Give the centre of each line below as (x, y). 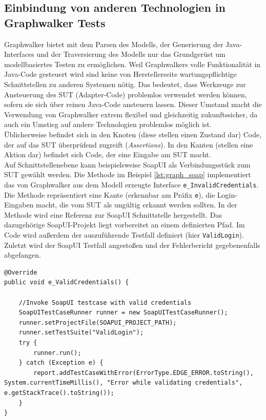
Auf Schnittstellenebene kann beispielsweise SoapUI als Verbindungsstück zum (127, 164)
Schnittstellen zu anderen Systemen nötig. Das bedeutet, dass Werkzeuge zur (125, 84)
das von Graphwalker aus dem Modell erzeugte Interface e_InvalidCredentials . (131, 184)
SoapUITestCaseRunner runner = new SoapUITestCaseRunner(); (123, 313)
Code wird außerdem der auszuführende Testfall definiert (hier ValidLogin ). (124, 235)
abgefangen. (23, 255)
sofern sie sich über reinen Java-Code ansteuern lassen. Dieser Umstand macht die (133, 104)
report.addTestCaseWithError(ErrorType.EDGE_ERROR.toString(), (144, 373)
